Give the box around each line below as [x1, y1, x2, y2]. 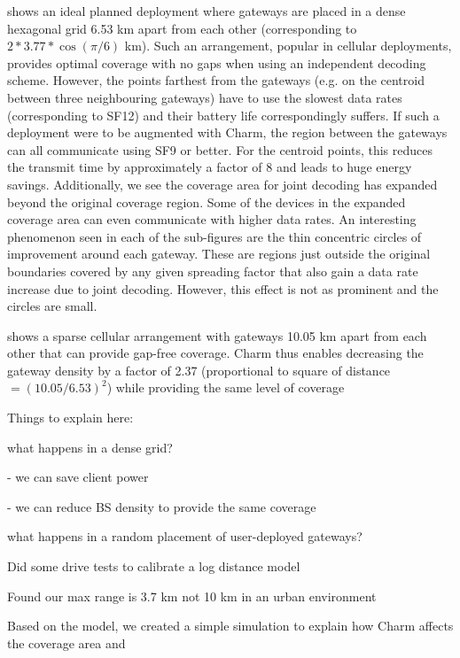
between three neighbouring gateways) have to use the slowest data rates [7, 88, 402, 106]
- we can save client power [7, 468, 149, 486]
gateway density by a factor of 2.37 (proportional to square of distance [7, 360, 391, 379]
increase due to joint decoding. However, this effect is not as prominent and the [7, 279, 439, 298]
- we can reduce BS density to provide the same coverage [7, 497, 316, 515]
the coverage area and [7, 633, 126, 652]
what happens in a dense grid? [7, 437, 173, 456]
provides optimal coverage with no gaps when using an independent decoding [7, 53, 426, 72]
